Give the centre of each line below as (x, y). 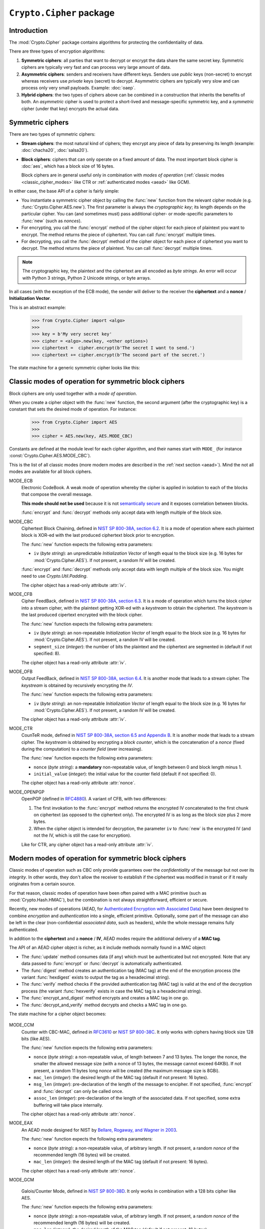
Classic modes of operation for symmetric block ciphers (97, 382)
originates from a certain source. (42, 884)
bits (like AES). (36, 1039)
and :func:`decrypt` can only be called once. (79, 1091)
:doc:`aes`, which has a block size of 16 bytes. (68, 166)
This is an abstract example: (38, 307)
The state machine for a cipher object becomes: (58, 1014)
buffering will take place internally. (68, 1105)
